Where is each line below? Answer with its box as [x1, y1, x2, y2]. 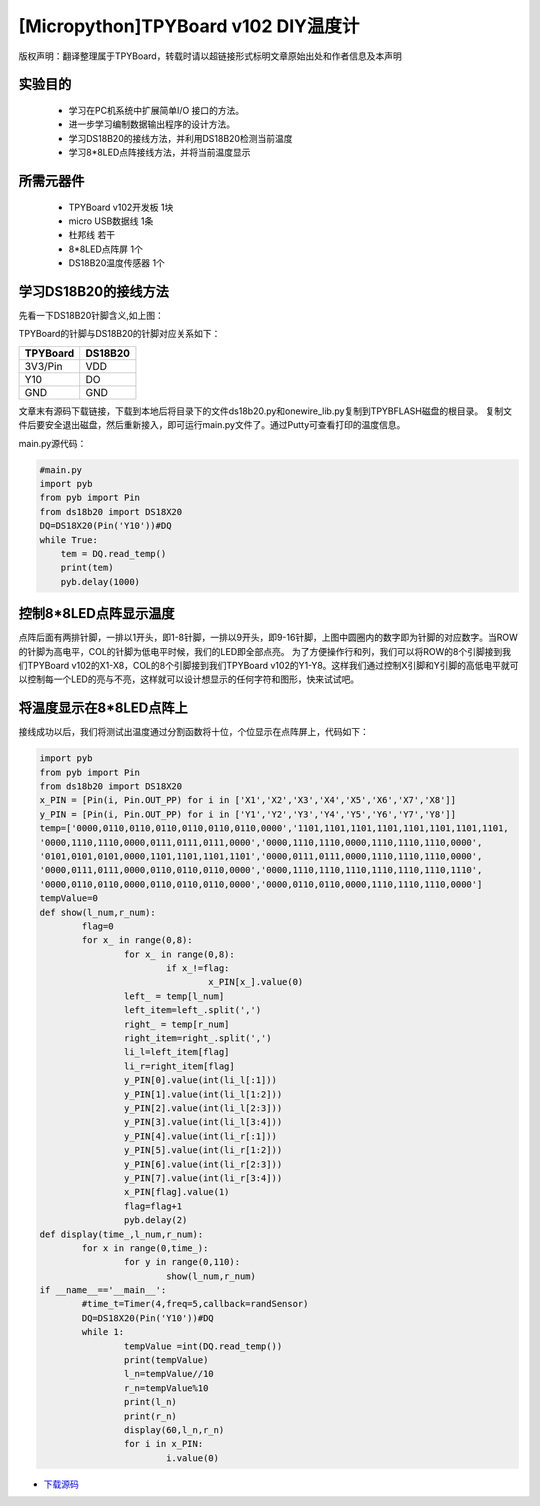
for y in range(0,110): [123, 1256, 240, 1268]
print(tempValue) [123, 1355, 209, 1366]
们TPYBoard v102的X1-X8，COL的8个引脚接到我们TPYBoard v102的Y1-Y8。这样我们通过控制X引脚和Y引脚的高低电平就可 [18, 659, 519, 671]
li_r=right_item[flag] [123, 1060, 235, 1072]
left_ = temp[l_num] [123, 990, 225, 1002]
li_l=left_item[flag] [123, 1046, 230, 1058]
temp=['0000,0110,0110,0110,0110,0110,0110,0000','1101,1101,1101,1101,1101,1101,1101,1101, [39, 823, 509, 834]
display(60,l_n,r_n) [123, 1424, 225, 1435]
